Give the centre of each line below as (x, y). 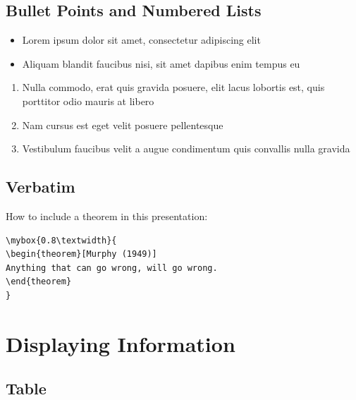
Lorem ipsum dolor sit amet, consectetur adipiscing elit (141, 40)
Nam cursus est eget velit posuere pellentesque (123, 125)
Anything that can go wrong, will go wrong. (112, 268)
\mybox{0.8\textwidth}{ (61, 240)
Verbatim (41, 187)
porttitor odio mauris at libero (88, 101)
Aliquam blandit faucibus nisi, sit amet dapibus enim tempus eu (161, 63)
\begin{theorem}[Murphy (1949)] (81, 254)
